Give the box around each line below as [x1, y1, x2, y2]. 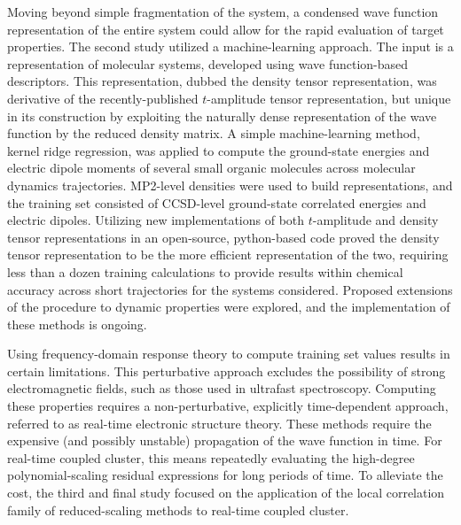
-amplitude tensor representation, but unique [207, 89, 451, 107]
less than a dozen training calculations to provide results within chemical [7, 262, 403, 281]
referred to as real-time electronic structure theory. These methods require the [7, 413, 432, 432]
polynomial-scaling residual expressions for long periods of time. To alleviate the [7, 466, 443, 484]
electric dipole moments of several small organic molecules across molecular [7, 158, 416, 177]
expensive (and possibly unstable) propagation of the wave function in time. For [7, 431, 442, 450]
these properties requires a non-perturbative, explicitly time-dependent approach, [7, 397, 449, 415]
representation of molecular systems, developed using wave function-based [7, 54, 409, 73]
